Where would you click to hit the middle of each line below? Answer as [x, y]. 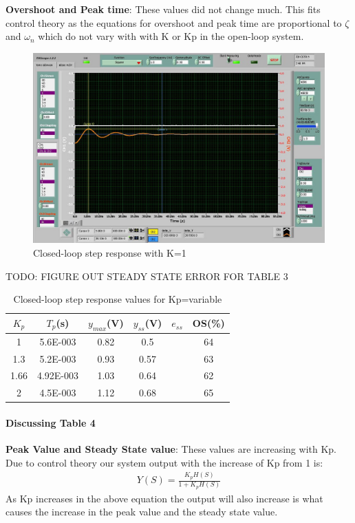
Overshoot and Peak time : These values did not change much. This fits [163, 9]
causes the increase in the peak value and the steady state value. [142, 512]
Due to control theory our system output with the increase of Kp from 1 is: [164, 462]
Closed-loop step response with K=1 [110, 252]
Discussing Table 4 [51, 423]
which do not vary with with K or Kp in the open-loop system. [171, 36]
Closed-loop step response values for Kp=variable [118, 299]
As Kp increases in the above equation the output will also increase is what [164, 498]
